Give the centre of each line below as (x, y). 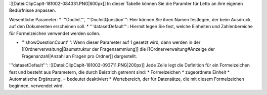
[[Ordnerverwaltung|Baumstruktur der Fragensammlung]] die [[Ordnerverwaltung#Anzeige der (118, 49)
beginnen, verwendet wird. (37, 86)
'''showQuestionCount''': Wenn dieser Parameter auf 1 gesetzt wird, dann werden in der (111, 42)
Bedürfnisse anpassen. (33, 10)
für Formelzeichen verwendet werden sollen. (55, 33)
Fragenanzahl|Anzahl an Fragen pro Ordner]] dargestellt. (79, 56)
